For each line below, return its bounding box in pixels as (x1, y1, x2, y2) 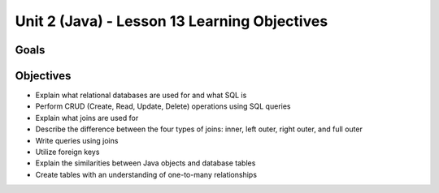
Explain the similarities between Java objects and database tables (35, 158, 256, 168)
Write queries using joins (35, 135, 119, 145)
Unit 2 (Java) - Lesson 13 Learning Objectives (15, 12, 328, 30)
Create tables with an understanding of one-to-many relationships (35, 169, 258, 179)
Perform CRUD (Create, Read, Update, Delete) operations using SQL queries (35, 101, 291, 111)
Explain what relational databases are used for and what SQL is (35, 90, 247, 101)
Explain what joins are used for (35, 113, 139, 122)
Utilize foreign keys (35, 147, 100, 157)
